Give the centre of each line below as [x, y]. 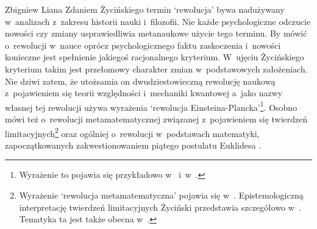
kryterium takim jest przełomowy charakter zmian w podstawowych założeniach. [156, 69]
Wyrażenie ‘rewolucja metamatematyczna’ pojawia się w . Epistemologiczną [161, 195]
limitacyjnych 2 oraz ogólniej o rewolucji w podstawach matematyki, [132, 132]
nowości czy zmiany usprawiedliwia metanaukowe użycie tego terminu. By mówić [156, 33]
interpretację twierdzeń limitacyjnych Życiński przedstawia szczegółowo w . [160, 207]
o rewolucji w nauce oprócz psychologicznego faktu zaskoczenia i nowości [143, 45]
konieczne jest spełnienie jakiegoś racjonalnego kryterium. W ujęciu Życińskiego [155, 57]
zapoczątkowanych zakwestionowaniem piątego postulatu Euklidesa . [133, 145]
